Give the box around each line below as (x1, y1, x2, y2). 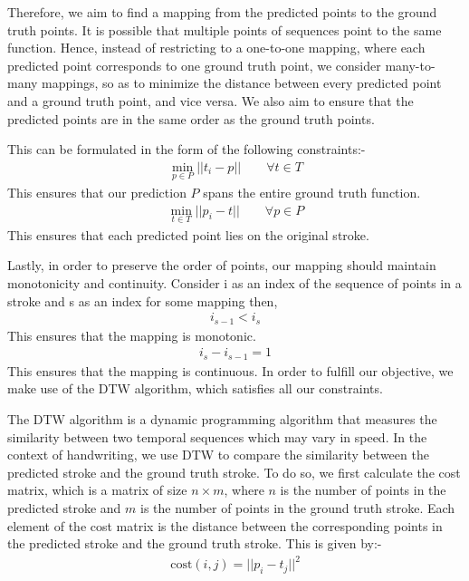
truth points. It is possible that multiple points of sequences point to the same (7, 20, 442, 39)
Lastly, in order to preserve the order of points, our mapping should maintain (7, 256, 436, 275)
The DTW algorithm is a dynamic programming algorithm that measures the (7, 409, 437, 428)
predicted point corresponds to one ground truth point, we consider (7, 55, 381, 74)
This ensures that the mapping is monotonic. (7, 325, 256, 344)
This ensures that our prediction (7, 183, 187, 201)
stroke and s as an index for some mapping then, (7, 291, 278, 310)
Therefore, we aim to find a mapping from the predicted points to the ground (7, 3, 437, 21)
